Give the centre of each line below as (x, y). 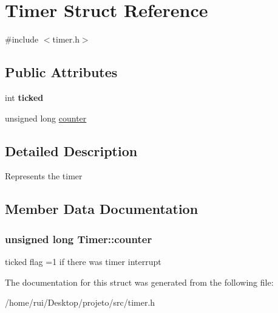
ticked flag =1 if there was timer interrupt (83, 261)
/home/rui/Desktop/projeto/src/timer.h (80, 302)
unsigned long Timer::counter (79, 239)
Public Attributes (61, 72)
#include (22, 39)
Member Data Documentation (102, 209)
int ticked (24, 97)
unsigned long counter (46, 118)
